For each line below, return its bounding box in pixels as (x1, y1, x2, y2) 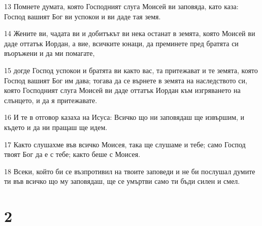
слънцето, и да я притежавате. (4, 94, 97, 105)
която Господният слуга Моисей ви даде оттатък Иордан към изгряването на (4, 85, 241, 95)
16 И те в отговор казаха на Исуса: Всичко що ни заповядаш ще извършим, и (4, 112, 245, 122)
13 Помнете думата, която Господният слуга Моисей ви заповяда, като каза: (4, 1, 239, 11)
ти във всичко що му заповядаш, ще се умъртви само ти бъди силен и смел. (4, 176, 240, 186)
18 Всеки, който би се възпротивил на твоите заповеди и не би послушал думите (4, 166, 255, 176)
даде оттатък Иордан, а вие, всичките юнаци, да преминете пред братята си (4, 38, 239, 48)
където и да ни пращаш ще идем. (4, 121, 108, 132)
